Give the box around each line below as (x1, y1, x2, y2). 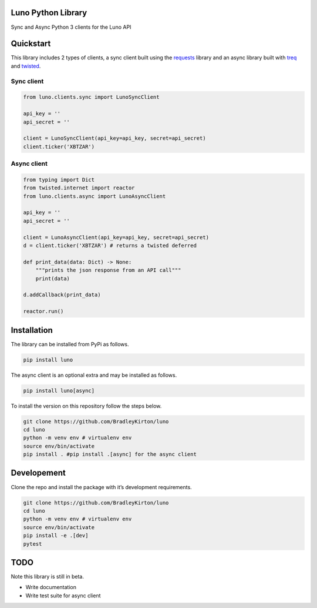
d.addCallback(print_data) (23, 292, 101, 298)
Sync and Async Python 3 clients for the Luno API (11, 24, 131, 31)
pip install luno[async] (23, 387, 95, 394)
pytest (23, 540, 42, 547)
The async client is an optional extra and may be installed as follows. (11, 371, 177, 379)
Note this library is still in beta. (11, 573, 85, 580)
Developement (11, 468, 66, 478)
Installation (11, 325, 53, 335)
